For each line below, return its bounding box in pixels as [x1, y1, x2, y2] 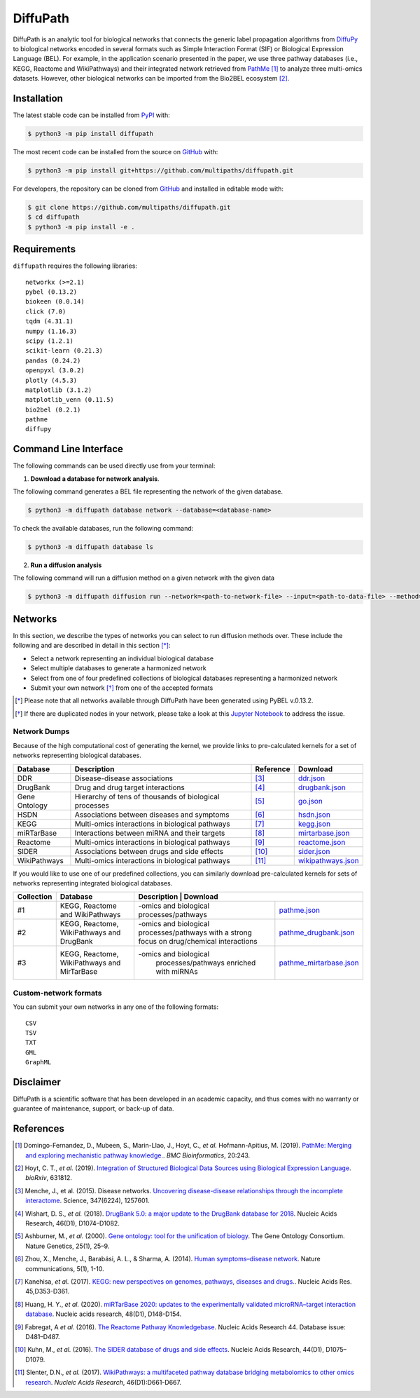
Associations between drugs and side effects [74, 846, 224, 856]
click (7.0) [25, 307, 66, 315]
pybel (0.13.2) [25, 288, 78, 296]
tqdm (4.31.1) [25, 318, 73, 325]
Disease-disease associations [74, 773, 174, 783]
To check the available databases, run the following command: [13, 524, 194, 533]
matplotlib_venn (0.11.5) [25, 396, 115, 404]
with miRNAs [155, 967, 199, 977]
